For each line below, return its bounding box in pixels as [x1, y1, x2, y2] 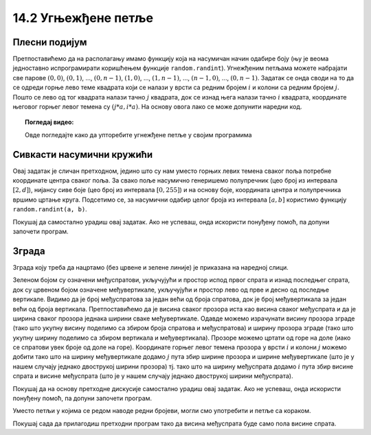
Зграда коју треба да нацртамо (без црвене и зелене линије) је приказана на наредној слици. [12, 263, 289, 271]
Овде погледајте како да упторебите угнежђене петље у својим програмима [25, 130, 252, 139]
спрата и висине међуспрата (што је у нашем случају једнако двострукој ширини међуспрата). [12, 372, 293, 380]
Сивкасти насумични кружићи [12, 148, 153, 161]
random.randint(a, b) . [12, 205, 87, 213]
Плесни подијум [12, 36, 87, 48]
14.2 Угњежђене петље [12, 10, 154, 25]
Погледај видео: [25, 118, 74, 126]
